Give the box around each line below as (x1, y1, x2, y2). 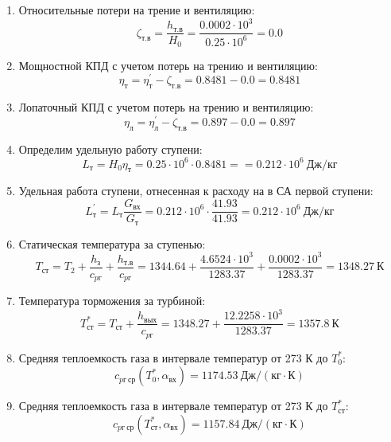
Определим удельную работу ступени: (18, 140, 203, 157)
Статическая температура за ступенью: (18, 235, 206, 252)
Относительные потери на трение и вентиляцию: (18, 2, 255, 18)
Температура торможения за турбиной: (18, 292, 206, 309)
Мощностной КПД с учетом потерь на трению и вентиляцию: (18, 57, 318, 73)
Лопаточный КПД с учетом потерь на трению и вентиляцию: (18, 99, 314, 115)
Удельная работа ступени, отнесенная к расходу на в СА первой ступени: (18, 182, 374, 199)
